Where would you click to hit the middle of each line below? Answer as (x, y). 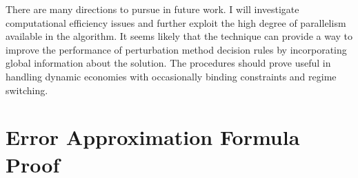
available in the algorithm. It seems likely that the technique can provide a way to (179, 36)
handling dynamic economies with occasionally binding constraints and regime (171, 76)
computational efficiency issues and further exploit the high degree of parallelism (176, 22)
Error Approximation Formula (153, 137)
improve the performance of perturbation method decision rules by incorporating (176, 49)
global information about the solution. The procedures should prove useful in (168, 63)
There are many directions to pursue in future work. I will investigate (152, 9)
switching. (27, 90)
